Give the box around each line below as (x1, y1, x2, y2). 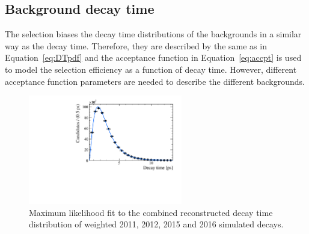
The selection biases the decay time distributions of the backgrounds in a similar (5, 28, 302, 40)
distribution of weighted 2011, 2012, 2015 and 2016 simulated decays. (29, 218, 284, 230)
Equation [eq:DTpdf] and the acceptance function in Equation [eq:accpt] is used (5, 51, 302, 64)
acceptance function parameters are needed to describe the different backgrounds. (5, 75, 305, 87)
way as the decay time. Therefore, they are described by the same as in (5, 39, 267, 52)
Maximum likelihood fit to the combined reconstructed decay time (29, 206, 273, 218)
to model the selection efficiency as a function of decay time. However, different (5, 63, 297, 75)
